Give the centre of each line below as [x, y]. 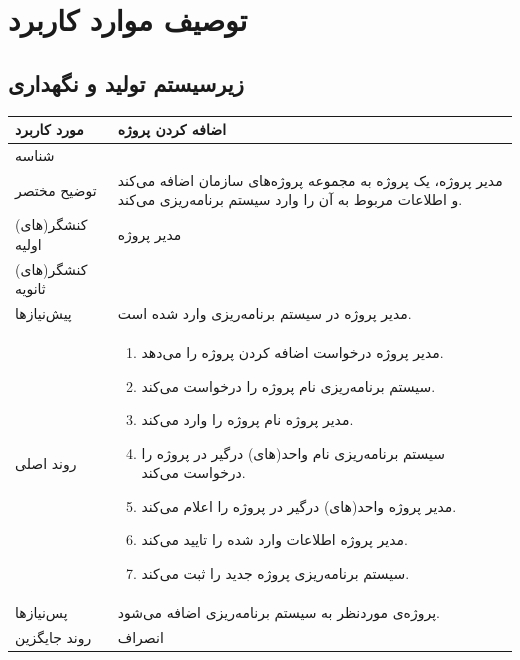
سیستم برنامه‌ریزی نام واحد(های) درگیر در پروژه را [293, 452]
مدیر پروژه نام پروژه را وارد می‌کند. [247, 419]
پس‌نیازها [41, 611]
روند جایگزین [53, 636]
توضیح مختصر [56, 189]
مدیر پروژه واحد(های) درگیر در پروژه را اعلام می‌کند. [299, 505]
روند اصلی [46, 462]
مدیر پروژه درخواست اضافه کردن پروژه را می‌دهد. [292, 351]
